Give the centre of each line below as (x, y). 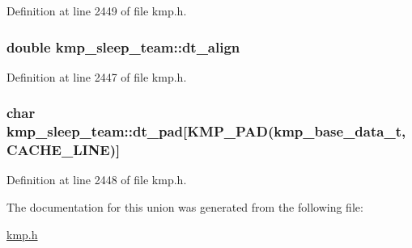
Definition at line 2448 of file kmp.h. (97, 180)
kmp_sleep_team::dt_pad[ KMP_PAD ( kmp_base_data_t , (206, 131)
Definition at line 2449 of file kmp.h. (97, 11)
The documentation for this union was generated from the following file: (185, 207)
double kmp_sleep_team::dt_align (123, 46)
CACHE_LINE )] (64, 150)
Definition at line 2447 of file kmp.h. (97, 76)
